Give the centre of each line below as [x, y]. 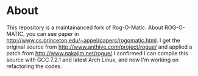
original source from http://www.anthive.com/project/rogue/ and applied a [99, 47]
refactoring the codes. [34, 66]
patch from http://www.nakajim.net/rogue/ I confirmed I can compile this [97, 53]
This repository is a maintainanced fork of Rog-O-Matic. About [85, 27]
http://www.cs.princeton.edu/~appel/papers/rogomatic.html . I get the [94, 40]
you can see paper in [53, 33]
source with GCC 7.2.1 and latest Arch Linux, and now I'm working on [92, 60]
